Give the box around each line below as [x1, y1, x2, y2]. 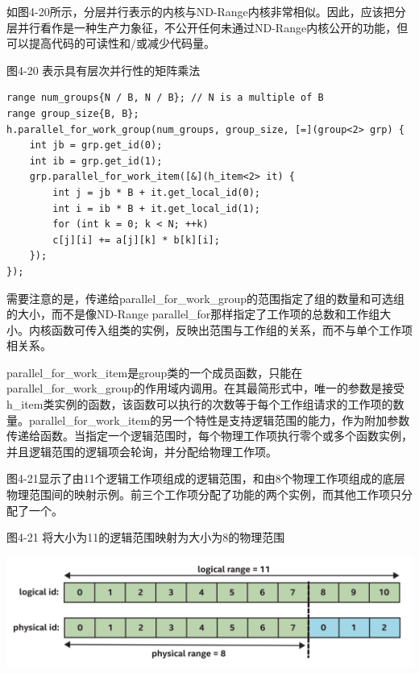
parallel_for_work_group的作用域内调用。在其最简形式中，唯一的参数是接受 [6, 380, 405, 397]
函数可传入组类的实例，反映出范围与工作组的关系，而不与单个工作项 [51, 321, 413, 338]
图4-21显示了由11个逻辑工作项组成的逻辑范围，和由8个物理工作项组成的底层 [6, 470, 405, 487]
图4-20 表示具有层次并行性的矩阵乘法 [6, 61, 201, 78]
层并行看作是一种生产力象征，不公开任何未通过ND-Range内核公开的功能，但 [6, 19, 409, 35]
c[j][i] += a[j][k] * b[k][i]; [52, 234, 220, 246]
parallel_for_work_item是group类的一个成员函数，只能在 [6, 364, 303, 380]
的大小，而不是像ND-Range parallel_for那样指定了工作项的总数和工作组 [6, 305, 380, 322]
